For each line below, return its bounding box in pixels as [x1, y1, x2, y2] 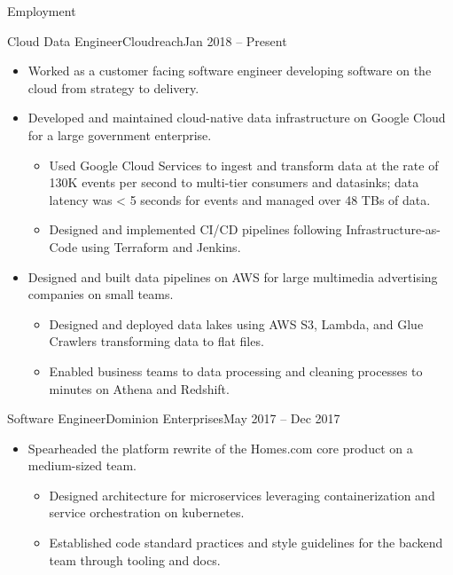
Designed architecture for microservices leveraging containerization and [49, 485, 435, 504]
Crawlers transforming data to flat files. [49, 332, 264, 351]
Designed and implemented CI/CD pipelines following [49, 220, 342, 239]
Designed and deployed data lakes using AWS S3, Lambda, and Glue [49, 314, 424, 333]
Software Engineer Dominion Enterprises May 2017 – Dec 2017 [7, 409, 340, 428]
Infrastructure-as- [346, 220, 441, 239]
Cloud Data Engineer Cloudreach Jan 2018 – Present [7, 31, 287, 50]
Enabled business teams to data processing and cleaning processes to [49, 361, 423, 380]
